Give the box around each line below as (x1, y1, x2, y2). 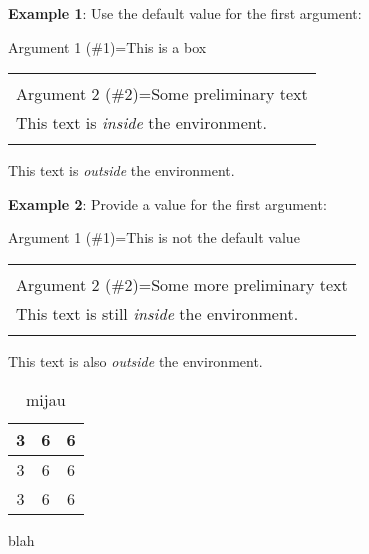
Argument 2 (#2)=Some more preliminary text (16, 272, 348, 296)
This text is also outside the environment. (8, 350, 263, 371)
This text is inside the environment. (16, 111, 267, 135)
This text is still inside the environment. (16, 301, 299, 325)
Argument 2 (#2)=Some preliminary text (16, 82, 308, 106)
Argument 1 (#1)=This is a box (8, 36, 207, 57)
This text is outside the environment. (8, 160, 235, 181)
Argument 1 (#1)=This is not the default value (8, 227, 300, 248)
